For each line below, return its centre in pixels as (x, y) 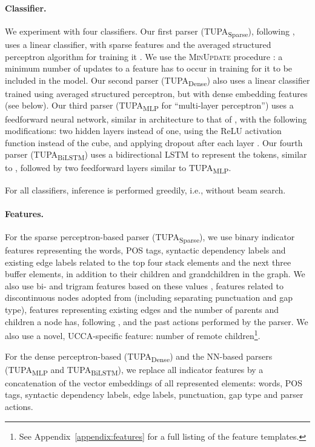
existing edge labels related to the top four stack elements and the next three (148, 262)
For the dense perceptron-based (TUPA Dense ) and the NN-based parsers (139, 357)
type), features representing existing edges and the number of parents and (142, 310)
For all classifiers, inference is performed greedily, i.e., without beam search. (145, 190)
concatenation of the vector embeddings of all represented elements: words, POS (154, 382)
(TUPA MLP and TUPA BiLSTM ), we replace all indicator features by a (134, 370)
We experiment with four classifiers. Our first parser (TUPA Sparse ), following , (150, 32)
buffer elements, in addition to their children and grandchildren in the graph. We (155, 274)
